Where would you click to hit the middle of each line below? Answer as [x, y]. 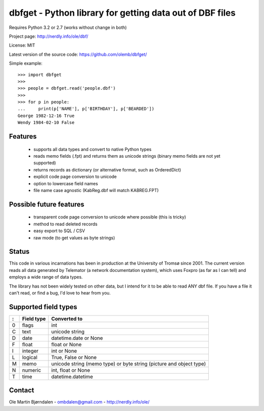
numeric [32, 370]
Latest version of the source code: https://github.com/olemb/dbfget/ [78, 54]
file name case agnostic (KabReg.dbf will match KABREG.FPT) [96, 190]
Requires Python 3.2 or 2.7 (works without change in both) [68, 27]
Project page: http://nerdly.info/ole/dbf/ [49, 36]
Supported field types [43, 307]
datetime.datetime [72, 376]
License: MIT [22, 45]
